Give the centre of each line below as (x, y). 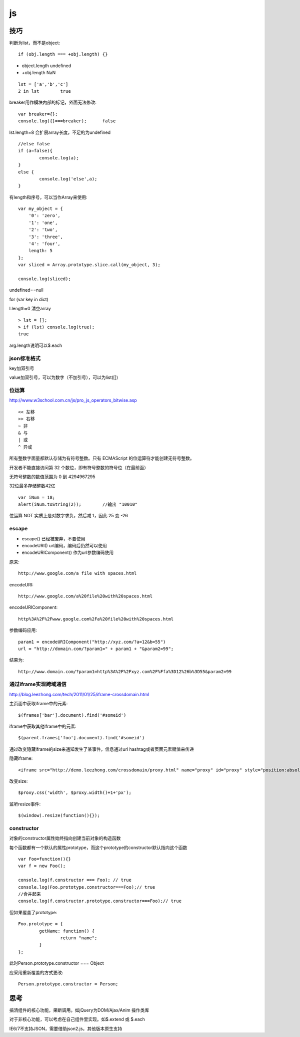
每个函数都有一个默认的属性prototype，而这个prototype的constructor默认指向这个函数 (98, 848)
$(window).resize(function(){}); (59, 815)
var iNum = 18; (37, 497)
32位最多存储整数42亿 (32, 486)
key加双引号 (22, 368)
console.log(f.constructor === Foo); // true (75, 880)
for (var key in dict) (29, 299)
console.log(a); (59, 158)
